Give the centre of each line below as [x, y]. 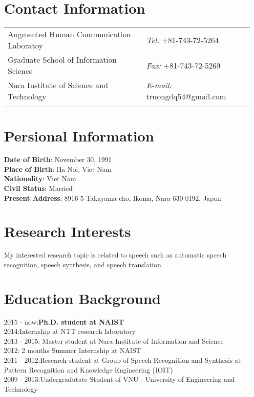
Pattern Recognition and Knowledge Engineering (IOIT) [89, 369]
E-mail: [159, 85]
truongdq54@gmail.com [186, 96]
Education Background [83, 298]
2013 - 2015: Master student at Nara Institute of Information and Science [114, 340]
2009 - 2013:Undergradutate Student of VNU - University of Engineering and [119, 379]
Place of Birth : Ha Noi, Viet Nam [58, 169]
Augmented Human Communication [70, 34]
